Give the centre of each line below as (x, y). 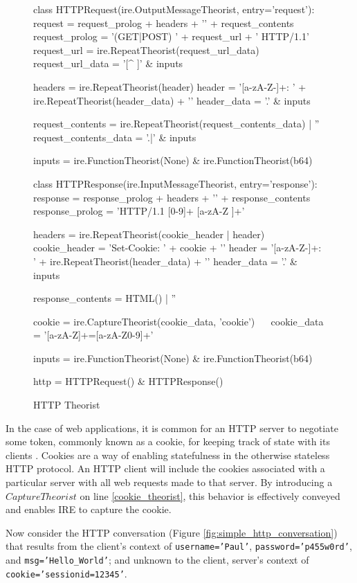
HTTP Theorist (67, 405)
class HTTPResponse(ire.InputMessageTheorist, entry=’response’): (175, 183)
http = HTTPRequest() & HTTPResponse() (128, 381)
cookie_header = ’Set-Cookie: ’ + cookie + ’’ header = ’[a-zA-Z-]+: (177, 248)
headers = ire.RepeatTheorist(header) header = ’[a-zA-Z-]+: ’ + (170, 86)
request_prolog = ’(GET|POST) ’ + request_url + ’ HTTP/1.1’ (171, 36)
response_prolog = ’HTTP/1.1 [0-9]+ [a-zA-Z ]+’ (139, 211)
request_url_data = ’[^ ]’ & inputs (108, 63)
